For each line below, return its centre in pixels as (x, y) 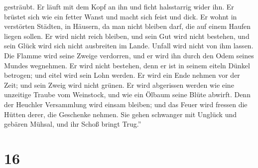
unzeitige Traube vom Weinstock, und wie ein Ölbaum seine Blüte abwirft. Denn (127, 94)
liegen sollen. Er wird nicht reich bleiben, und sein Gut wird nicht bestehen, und (127, 36)
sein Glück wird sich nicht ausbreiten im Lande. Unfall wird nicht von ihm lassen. (129, 46)
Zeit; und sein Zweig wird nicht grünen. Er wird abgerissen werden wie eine (119, 84)
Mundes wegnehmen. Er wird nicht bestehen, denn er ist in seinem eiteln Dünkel (127, 65)
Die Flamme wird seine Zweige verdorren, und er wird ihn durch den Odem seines (129, 55)
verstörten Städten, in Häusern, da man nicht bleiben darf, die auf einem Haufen (128, 26)
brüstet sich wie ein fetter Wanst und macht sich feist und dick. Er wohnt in (121, 16)
